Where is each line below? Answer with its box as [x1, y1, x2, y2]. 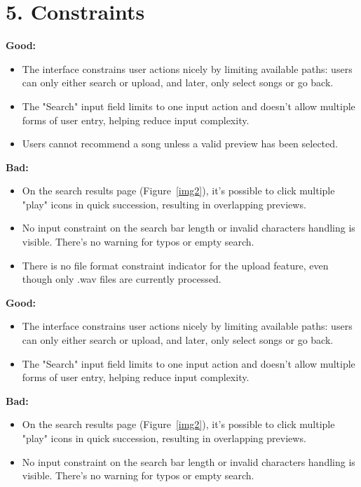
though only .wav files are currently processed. [22, 272, 222, 286]
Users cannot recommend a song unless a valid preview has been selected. [22, 136, 338, 151]
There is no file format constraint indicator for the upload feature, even [22, 258, 329, 272]
